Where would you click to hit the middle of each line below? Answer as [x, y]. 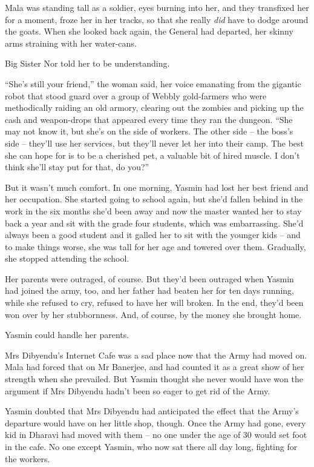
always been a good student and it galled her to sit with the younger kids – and [153, 235]
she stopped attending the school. [67, 258]
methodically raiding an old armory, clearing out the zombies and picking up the [154, 108]
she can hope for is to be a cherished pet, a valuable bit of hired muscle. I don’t [152, 155]
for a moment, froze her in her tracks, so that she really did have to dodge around [157, 19]
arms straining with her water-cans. [71, 43]
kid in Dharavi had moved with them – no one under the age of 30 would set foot [156, 435]
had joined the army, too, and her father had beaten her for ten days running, [149, 290]
